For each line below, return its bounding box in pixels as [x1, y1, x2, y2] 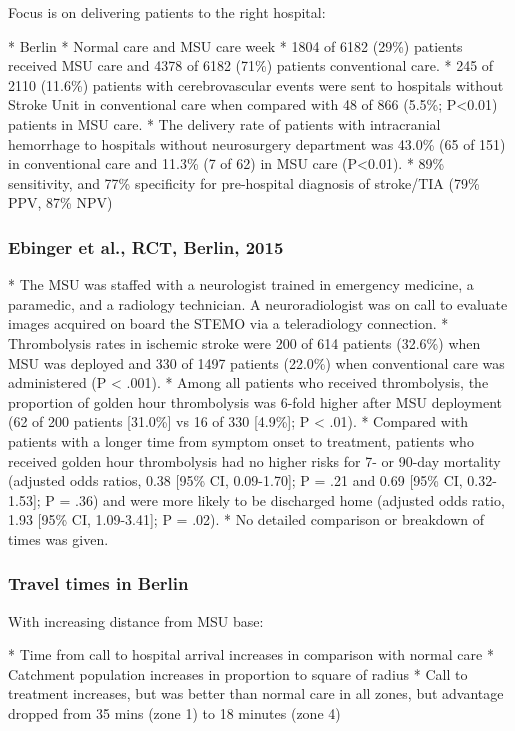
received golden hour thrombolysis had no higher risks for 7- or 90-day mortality [8, 450, 501, 471]
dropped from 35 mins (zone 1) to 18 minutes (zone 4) [8, 703, 341, 724]
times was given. [8, 528, 109, 549]
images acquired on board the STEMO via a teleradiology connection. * [8, 313, 449, 334]
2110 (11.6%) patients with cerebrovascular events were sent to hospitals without [8, 74, 504, 95]
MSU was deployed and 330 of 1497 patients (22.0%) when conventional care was [8, 352, 505, 373]
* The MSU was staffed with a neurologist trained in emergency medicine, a [8, 274, 474, 295]
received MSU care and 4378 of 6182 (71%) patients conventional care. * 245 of [8, 55, 494, 76]
